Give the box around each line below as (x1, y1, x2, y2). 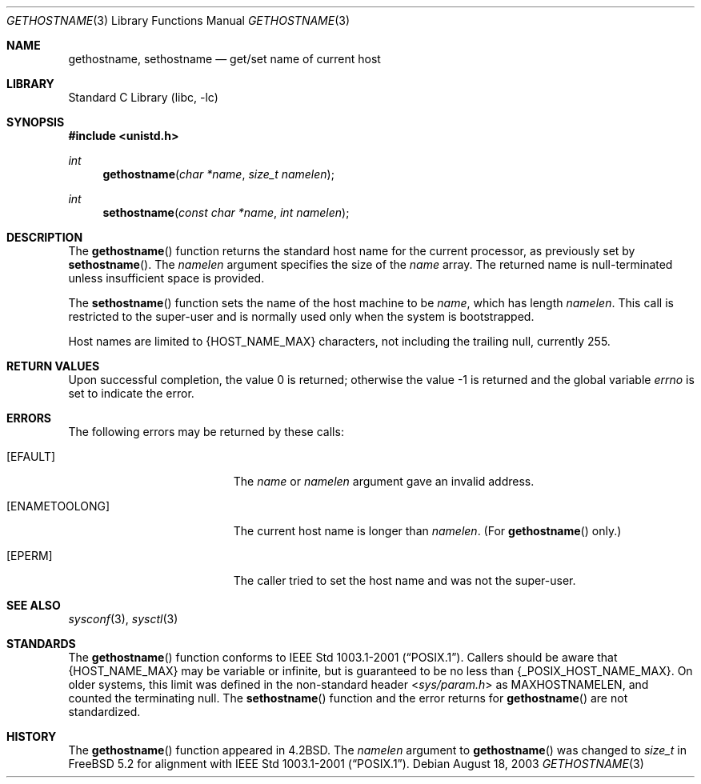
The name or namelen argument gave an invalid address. (233, 474, 535, 488)
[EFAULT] (6, 450, 56, 463)
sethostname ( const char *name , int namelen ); (102, 206, 350, 219)
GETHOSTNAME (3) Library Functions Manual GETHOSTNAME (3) (6, 14, 350, 27)
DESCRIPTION (6, 230, 83, 244)
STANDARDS (6, 637, 76, 650)
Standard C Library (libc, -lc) (68, 90, 218, 104)
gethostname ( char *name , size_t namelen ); (102, 167, 334, 181)
